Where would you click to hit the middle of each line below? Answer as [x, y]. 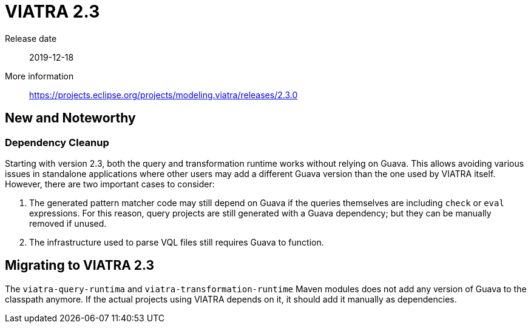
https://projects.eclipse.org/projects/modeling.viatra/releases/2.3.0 [164, 95]
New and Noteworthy [70, 118]
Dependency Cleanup [57, 142]
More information [39, 76]
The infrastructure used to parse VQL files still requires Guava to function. [177, 242]
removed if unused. [68, 223]
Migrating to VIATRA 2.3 [80, 266]
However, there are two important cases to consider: [110, 184]
